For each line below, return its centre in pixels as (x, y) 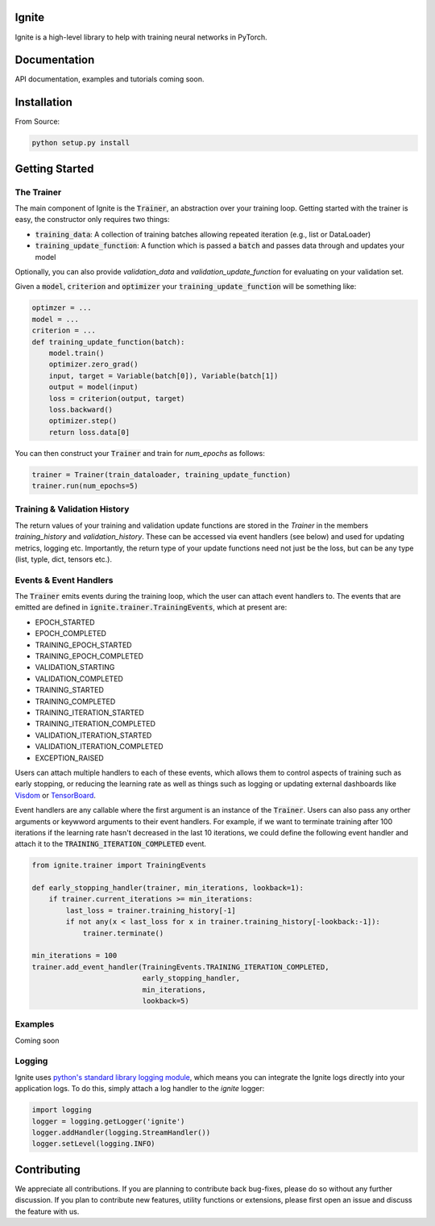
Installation (43, 102)
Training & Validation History (72, 509)
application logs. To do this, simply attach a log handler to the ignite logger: (140, 1089)
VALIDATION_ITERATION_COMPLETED (99, 747)
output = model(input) (93, 387)
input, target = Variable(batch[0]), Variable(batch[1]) (164, 376)
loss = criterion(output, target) (117, 398)
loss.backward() (81, 409)
